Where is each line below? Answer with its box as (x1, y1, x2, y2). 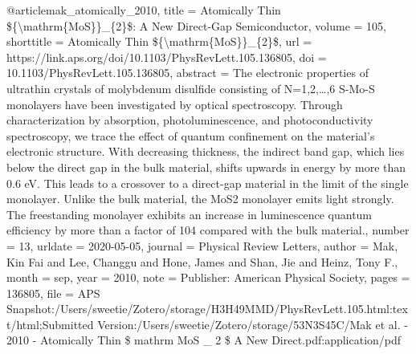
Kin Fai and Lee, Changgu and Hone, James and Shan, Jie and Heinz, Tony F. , (6, 253, 398, 270)
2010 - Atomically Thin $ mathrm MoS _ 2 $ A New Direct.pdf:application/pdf (6, 332, 402, 348)
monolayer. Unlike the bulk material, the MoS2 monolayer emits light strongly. (6, 190, 394, 207)
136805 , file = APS (6, 284, 100, 301)
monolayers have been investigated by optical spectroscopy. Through (6, 96, 343, 112)
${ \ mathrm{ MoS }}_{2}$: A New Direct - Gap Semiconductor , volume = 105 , (6, 17, 387, 34)
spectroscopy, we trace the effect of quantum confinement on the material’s (6, 127, 375, 144)
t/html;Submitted (6, 315, 94, 332)
